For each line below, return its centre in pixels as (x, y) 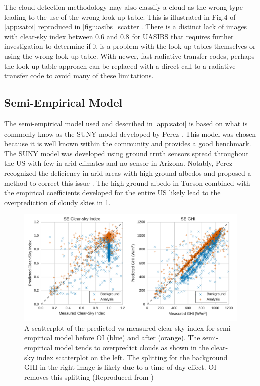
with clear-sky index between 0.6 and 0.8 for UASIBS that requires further (119, 36)
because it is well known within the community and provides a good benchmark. (128, 143)
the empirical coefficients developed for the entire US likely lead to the (112, 192)
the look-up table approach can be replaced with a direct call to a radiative (120, 66)
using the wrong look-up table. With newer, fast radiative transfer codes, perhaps (129, 55)
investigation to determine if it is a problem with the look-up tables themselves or (130, 46)
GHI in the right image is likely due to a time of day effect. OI (120, 367)
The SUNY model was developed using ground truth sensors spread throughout (126, 153)
